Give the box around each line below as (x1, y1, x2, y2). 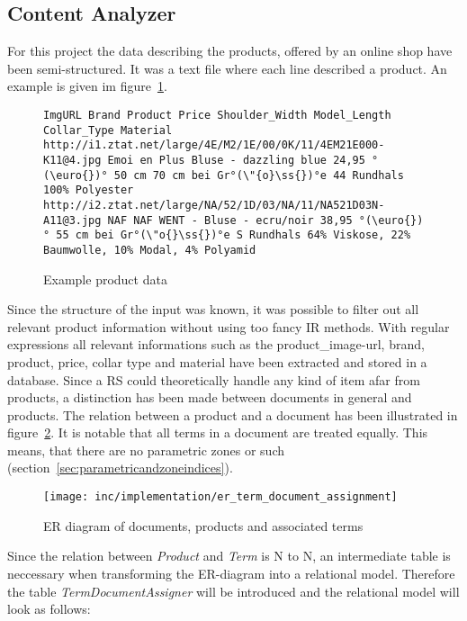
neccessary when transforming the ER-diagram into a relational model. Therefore (7, 563, 455, 582)
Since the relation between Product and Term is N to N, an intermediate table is (7, 546, 451, 565)
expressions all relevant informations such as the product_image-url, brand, (7, 335, 425, 354)
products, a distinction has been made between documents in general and (7, 388, 412, 407)
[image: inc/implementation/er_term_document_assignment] (43, 490, 398, 504)
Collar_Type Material (43, 123, 173, 137)
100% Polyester (43, 184, 134, 197)
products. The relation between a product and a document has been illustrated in (7, 405, 458, 424)
